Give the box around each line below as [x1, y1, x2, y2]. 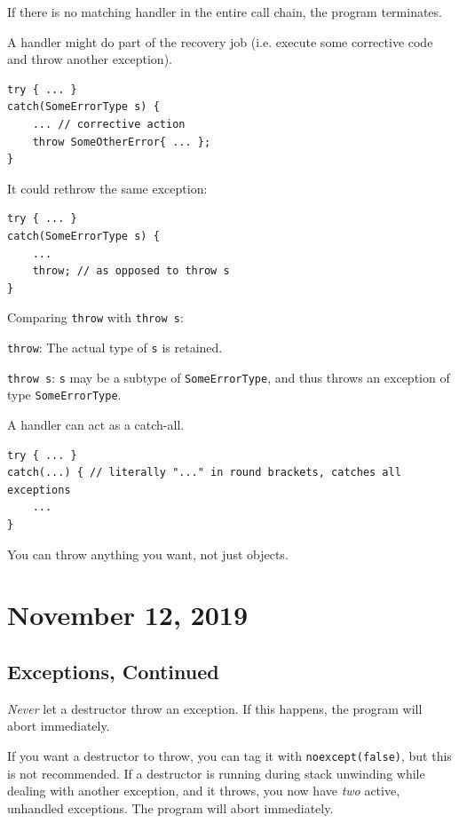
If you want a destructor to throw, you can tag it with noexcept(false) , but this [7, 746, 452, 764]
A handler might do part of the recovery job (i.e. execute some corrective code [7, 32, 433, 51]
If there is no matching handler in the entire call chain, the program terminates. [7, 3, 442, 20]
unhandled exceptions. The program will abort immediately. [7, 798, 334, 817]
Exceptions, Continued [7, 657, 219, 685]
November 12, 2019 [7, 597, 248, 633]
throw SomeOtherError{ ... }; [32, 135, 211, 148]
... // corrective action [32, 117, 186, 131]
